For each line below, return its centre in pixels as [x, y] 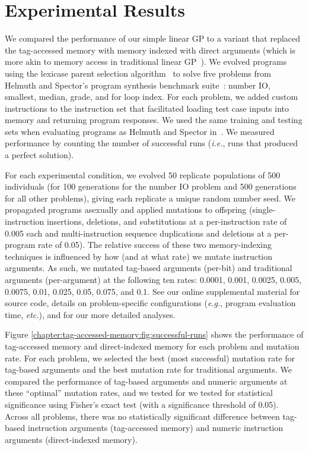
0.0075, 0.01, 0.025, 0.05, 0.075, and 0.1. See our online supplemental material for [152, 291]
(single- [262, 210]
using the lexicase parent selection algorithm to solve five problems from [138, 73]
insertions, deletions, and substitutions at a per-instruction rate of [167, 221]
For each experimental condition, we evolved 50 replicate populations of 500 [143, 174]
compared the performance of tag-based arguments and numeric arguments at [146, 381]
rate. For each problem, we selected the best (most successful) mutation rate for [150, 358]
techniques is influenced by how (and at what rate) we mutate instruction [139, 256]
